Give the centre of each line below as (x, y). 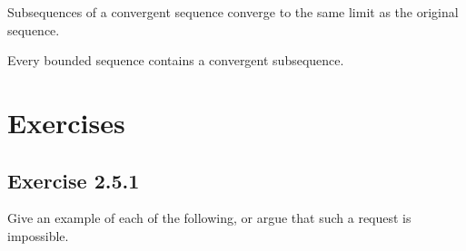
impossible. (38, 235)
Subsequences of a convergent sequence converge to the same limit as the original (233, 12)
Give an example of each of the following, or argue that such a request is (209, 218)
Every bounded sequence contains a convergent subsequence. (176, 60)
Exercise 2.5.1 (74, 180)
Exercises (66, 122)
